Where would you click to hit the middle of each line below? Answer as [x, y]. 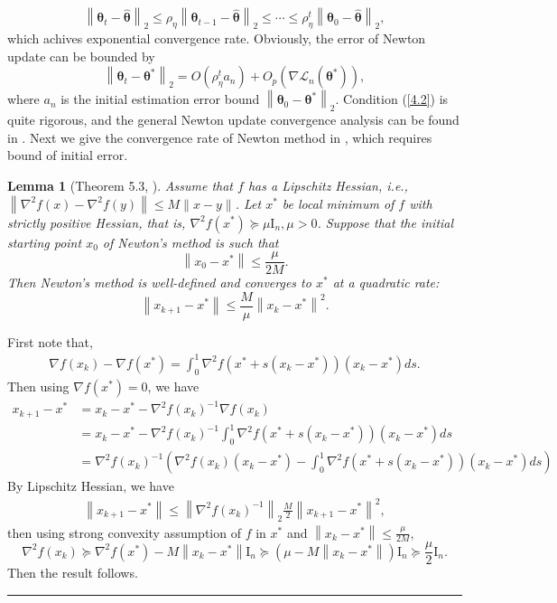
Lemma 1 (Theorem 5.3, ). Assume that [121, 185]
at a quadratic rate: [386, 283]
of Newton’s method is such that [190, 242]
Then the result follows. [73, 573]
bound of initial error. [68, 155]
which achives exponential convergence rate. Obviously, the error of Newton [217, 38]
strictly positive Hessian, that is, [97, 222]
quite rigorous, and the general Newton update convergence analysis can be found [233, 120]
